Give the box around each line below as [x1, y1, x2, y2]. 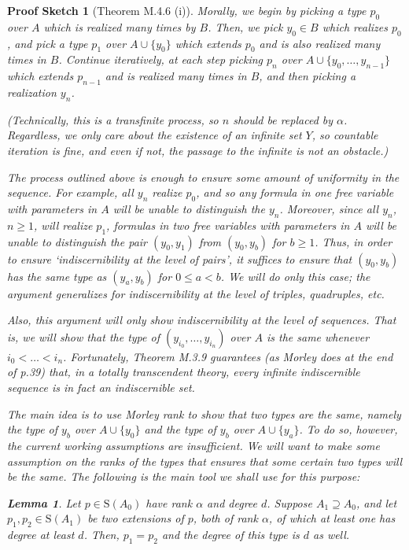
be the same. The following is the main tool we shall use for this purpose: [7, 468, 360, 485]
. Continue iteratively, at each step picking [58, 51, 263, 68]
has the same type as [7, 268, 107, 284]
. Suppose [267, 494, 312, 511]
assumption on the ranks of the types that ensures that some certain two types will [7, 452, 403, 469]
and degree [207, 494, 257, 511]
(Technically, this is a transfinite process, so [7, 111, 219, 127]
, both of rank [193, 510, 258, 526]
